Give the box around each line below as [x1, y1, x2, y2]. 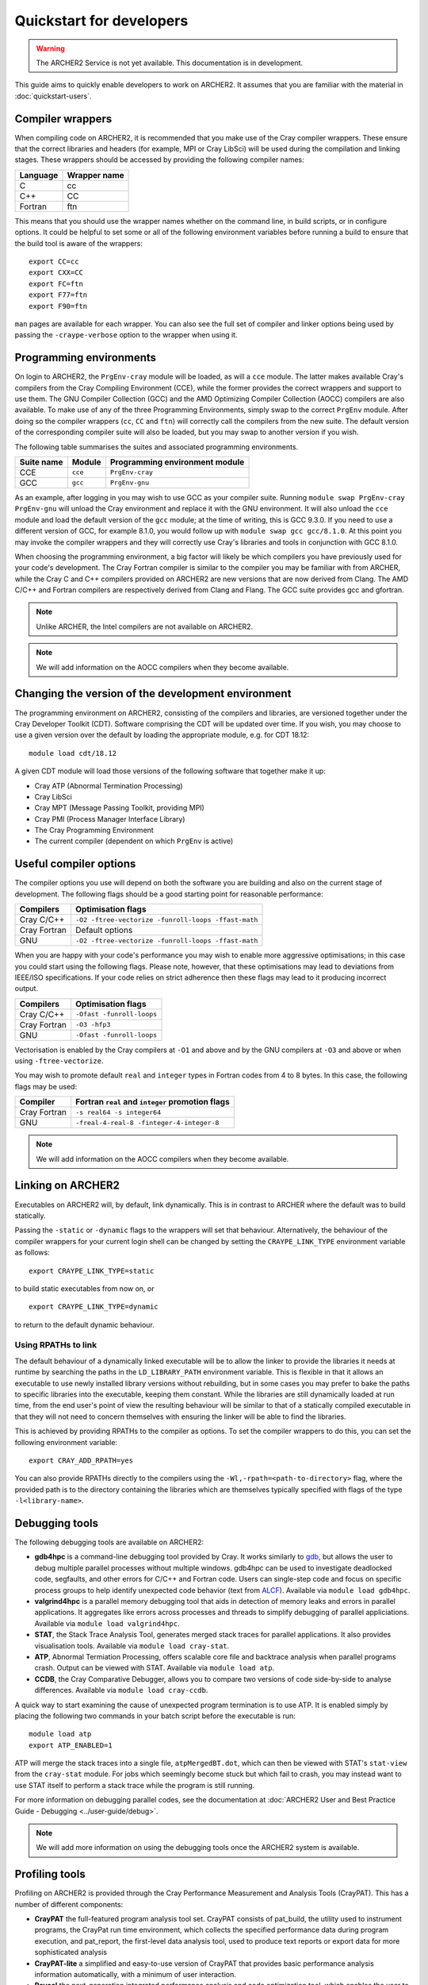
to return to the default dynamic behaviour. [14, 1320, 155, 1329]
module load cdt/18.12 [29, 749, 117, 757]
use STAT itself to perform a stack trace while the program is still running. [14, 1780, 255, 1790]
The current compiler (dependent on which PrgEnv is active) [34, 836, 234, 846]
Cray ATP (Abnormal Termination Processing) [34, 781, 183, 790]
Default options [75, 925, 133, 936]
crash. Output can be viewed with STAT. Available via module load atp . [34, 1663, 275, 1673]
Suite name [19, 457, 63, 468]
